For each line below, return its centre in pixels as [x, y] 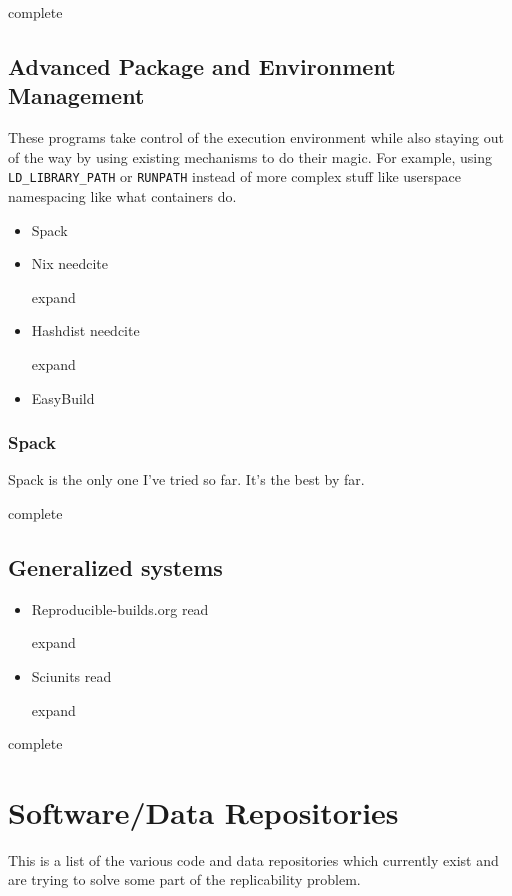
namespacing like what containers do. [122, 196]
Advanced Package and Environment [202, 65]
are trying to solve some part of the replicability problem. [184, 879]
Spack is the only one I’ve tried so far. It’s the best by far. [186, 479]
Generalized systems [115, 566]
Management [76, 95]
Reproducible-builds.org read [120, 608]
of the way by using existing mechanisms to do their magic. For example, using [250, 156]
